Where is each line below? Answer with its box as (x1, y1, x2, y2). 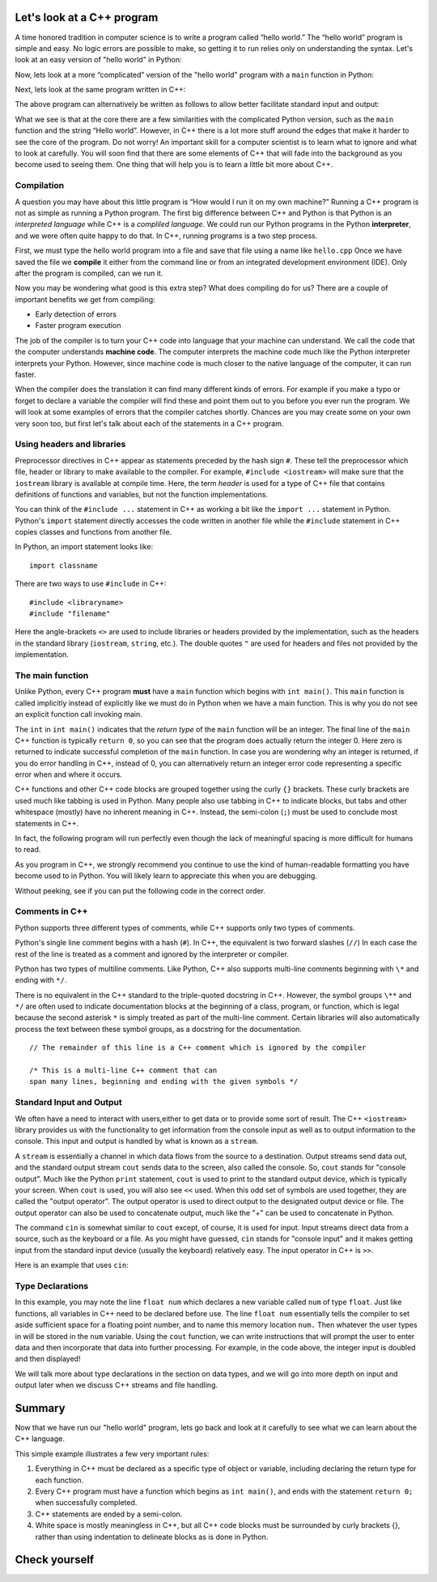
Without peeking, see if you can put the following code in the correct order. (15, 885, 266, 895)
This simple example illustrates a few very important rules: (15, 1448, 210, 1458)
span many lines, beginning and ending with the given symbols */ (29, 1077, 299, 1086)
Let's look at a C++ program (15, 11, 159, 24)
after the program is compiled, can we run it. (15, 268, 163, 278)
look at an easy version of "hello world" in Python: (15, 55, 182, 65)
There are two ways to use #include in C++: (15, 579, 167, 589)
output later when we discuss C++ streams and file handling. (15, 1380, 218, 1390)
